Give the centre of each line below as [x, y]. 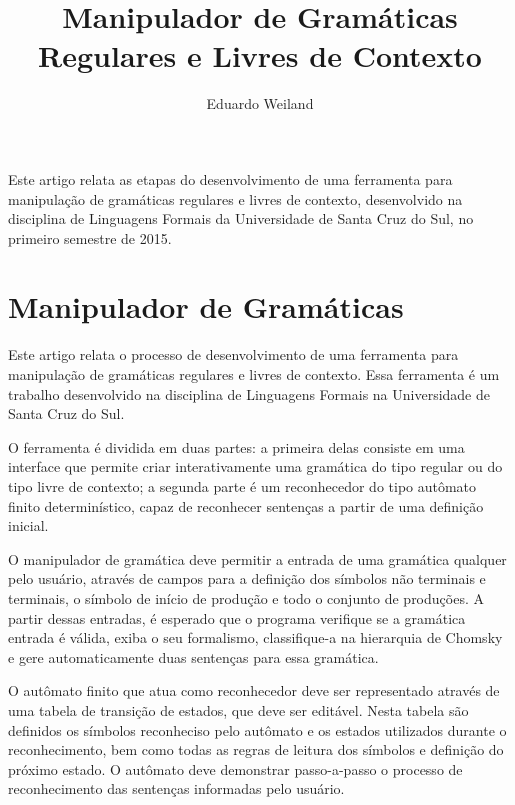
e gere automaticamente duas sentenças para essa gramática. [193, 656]
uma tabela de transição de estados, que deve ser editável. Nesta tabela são [238, 709]
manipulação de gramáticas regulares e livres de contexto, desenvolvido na [235, 198]
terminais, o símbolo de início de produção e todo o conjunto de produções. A [246, 597]
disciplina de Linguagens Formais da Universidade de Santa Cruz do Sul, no [241, 218]
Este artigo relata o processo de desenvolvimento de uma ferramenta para [233, 354]
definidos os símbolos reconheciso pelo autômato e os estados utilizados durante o [257, 729]
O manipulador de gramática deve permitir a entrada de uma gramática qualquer [257, 558]
